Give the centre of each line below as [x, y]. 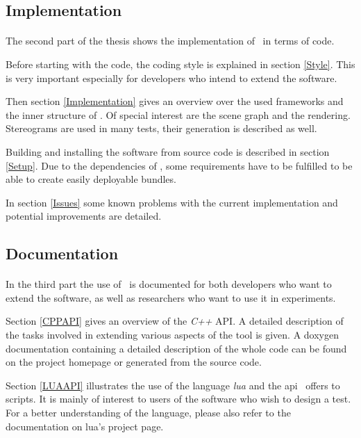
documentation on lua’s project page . [85, 426]
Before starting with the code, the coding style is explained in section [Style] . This [180, 64]
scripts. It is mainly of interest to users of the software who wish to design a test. [178, 399]
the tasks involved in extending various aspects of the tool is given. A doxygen [172, 335]
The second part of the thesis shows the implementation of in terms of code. [170, 41]
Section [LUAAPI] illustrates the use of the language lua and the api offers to [173, 385]
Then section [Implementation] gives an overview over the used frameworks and [175, 101]
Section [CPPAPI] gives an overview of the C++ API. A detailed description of [175, 321]
